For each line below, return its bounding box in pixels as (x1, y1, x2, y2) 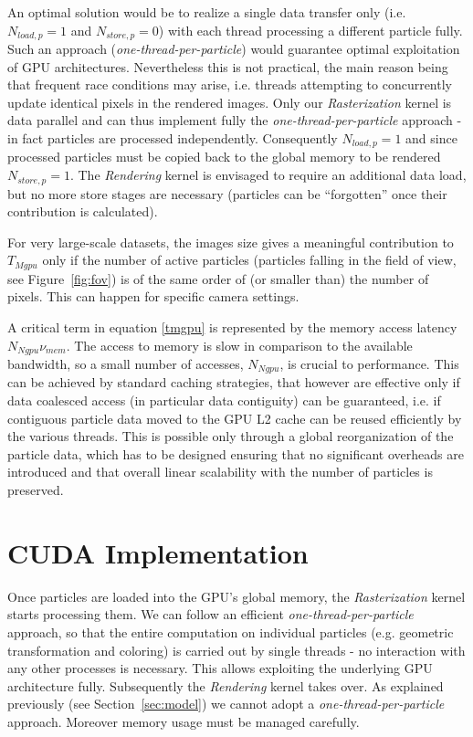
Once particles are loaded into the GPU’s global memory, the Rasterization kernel (7, 586, 466, 605)
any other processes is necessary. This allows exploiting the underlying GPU (7, 658, 433, 678)
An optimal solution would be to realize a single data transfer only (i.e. (7, 3, 406, 21)
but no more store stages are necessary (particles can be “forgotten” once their (7, 184, 447, 203)
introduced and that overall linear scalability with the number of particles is (7, 462, 433, 481)
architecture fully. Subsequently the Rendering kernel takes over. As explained (7, 676, 444, 695)
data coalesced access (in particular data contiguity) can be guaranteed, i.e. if (7, 391, 441, 410)
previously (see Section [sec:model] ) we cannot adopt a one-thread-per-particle (7, 694, 445, 713)
